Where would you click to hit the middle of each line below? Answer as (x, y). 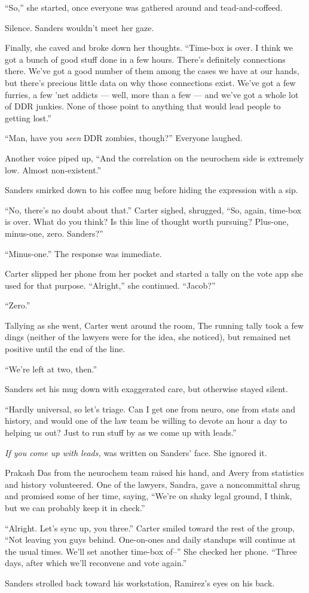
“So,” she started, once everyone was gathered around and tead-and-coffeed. (144, 7)
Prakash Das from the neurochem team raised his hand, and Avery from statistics (154, 473)
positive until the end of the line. (65, 349)
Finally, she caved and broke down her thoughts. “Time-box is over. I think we (149, 48)
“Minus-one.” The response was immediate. (83, 253)
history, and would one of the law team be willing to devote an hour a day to (146, 421)
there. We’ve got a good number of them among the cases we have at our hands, (152, 71)
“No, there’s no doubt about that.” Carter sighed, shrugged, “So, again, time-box (153, 210)
